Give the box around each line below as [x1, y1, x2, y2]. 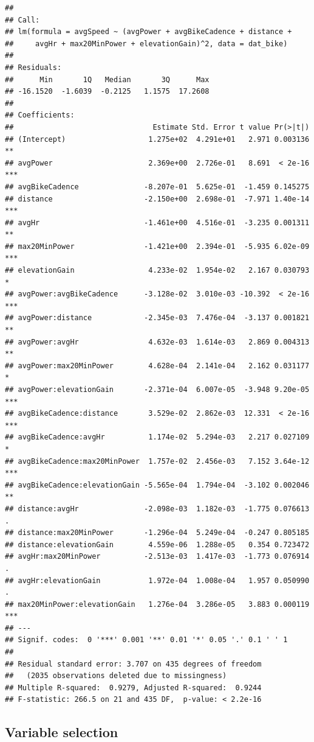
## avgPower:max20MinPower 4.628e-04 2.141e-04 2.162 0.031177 [5, 361, 310, 370]
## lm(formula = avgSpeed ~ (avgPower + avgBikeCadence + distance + [5, 27, 292, 37]
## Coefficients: [5, 111, 75, 120]
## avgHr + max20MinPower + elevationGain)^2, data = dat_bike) [5, 39, 288, 48]
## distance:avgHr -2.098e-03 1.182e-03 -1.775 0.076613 [5, 504, 310, 513]
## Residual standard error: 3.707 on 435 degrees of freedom [5, 659, 262, 668]
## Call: [5, 15, 40, 24]
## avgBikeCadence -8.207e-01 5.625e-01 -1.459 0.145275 [5, 182, 310, 191]
